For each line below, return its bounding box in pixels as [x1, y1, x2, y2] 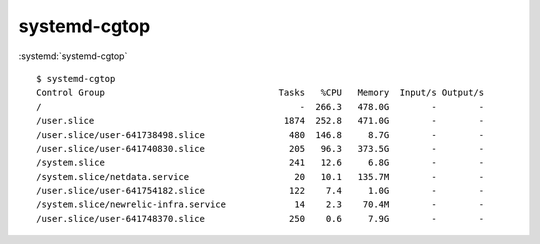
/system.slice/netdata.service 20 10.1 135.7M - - [36, 171, 485, 182]
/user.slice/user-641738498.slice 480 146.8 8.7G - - [36, 129, 485, 140]
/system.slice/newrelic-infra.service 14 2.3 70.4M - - [36, 199, 485, 210]
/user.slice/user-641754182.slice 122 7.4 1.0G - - [36, 185, 485, 197]
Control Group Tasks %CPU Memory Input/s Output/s [36, 87, 485, 99]
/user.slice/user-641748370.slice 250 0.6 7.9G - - [36, 213, 485, 224]
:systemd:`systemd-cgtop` [18, 50, 128, 62]
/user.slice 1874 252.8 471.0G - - [36, 115, 485, 127]
